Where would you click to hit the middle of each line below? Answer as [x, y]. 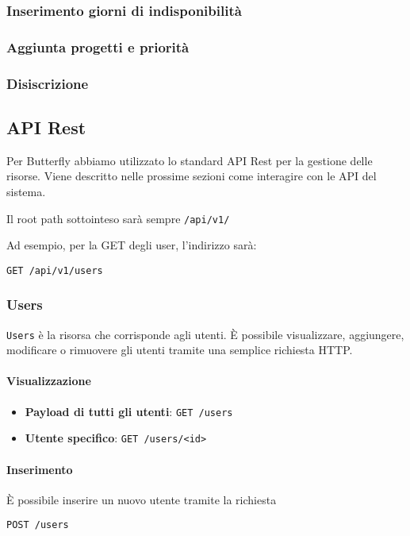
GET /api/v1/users [55, 270]
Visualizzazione [49, 381]
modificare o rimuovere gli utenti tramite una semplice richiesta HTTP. [180, 350]
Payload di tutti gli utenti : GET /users [129, 411]
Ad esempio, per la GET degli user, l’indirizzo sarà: [132, 245]
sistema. [26, 191]
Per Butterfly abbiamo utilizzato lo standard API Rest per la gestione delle [190, 160]
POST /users [38, 525]
